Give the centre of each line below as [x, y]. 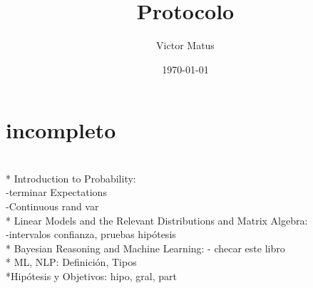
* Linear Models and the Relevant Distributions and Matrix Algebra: [157, 220]
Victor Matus [185, 45]
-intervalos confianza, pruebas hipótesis [91, 234]
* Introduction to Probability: [71, 178]
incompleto [61, 130]
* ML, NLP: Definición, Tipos [71, 262]
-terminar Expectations [56, 192]
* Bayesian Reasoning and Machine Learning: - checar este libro [145, 248]
